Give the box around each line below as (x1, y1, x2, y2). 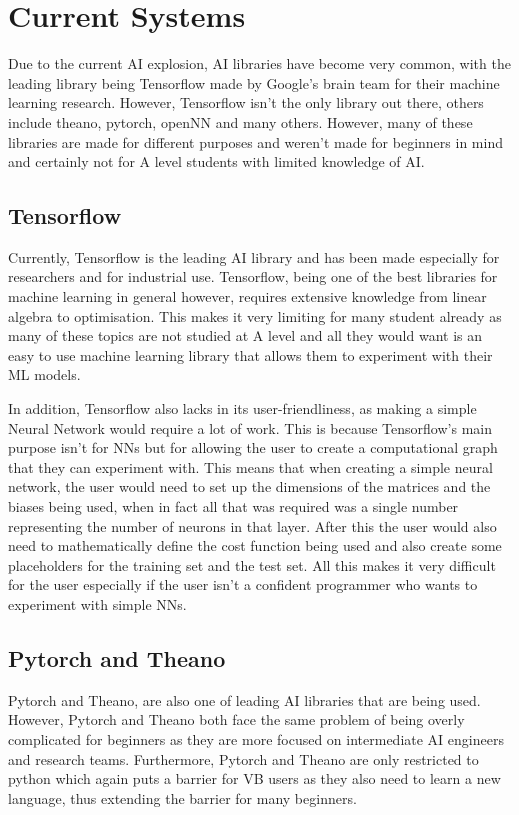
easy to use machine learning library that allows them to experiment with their (8, 344, 493, 365)
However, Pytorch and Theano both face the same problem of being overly (8, 709, 465, 730)
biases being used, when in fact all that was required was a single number (8, 496, 459, 517)
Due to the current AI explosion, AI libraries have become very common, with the (8, 53, 511, 74)
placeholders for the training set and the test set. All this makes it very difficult (8, 554, 496, 575)
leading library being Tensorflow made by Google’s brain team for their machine (8, 72, 500, 93)
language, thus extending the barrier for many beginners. (8, 787, 357, 808)
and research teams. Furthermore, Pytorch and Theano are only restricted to (8, 748, 479, 769)
